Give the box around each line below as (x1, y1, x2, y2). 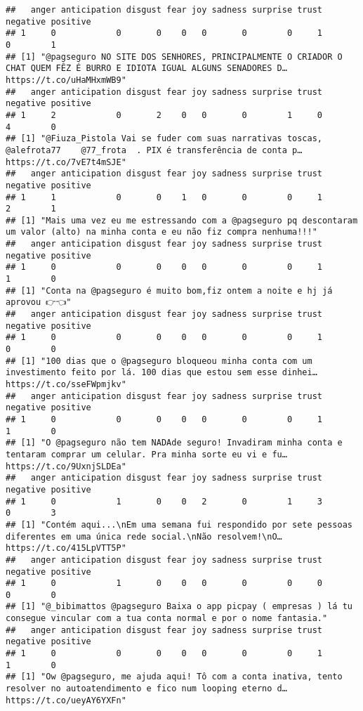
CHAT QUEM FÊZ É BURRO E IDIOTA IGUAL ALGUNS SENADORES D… (6, 63, 287, 74)
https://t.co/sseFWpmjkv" (6, 379, 126, 389)
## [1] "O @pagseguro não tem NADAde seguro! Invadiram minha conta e (6, 438, 343, 448)
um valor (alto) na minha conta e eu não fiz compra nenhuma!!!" (6, 227, 317, 237)
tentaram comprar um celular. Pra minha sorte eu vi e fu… (6, 449, 287, 459)
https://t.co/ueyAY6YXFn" (6, 695, 126, 705)
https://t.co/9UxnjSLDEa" (6, 461, 126, 471)
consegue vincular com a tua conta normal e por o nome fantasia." (6, 613, 328, 624)
